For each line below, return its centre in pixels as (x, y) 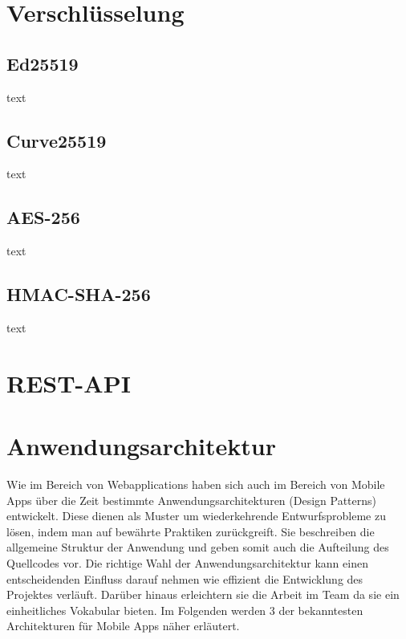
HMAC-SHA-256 (79, 294)
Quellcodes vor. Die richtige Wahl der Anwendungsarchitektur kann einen (187, 563)
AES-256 (43, 217)
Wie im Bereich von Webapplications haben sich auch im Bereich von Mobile (196, 484)
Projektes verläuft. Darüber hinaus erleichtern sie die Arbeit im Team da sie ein (203, 594)
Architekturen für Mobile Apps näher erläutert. (123, 626)
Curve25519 (57, 140)
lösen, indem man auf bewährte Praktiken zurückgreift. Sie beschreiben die (191, 531)
